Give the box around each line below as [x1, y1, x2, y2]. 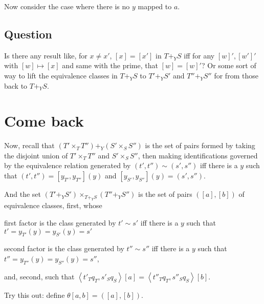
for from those [214, 70, 258, 80]
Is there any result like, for [4, 50, 87, 60]
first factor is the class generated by [4, 217, 116, 228]
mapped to [138, 1, 172, 11]
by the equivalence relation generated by [4, 160, 131, 171]
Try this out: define [4, 289, 65, 300]
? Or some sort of [201, 60, 256, 71]
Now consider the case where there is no [4, 1, 130, 11]
